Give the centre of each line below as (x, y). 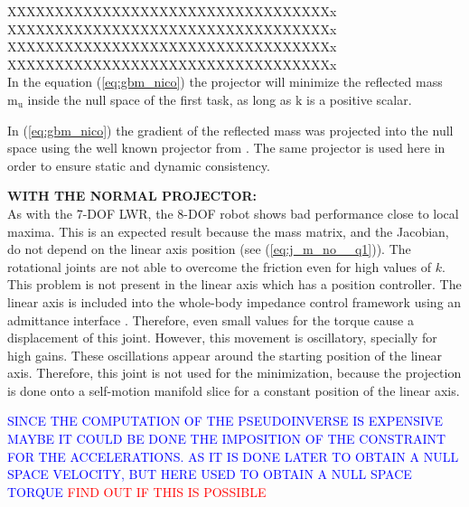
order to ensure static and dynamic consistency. (139, 165)
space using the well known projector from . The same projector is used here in (226, 148)
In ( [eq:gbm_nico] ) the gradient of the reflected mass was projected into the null (230, 130)
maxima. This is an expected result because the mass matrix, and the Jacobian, (228, 231)
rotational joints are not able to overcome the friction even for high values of (219, 266)
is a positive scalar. (359, 99)
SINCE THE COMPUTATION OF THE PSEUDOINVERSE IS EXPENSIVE (225, 421)
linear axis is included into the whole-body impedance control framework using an (234, 301)
